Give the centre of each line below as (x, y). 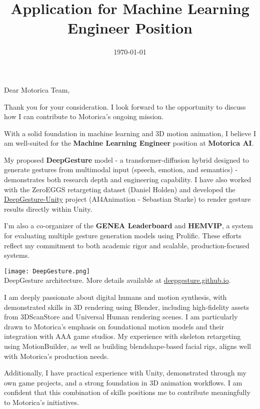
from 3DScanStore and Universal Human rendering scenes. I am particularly (121, 317)
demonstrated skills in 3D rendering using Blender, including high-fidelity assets (126, 307)
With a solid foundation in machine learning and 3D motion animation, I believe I (130, 133)
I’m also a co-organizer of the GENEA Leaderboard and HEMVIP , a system (128, 226)
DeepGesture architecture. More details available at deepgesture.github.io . (117, 280)
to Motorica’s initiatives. (41, 402)
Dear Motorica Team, (37, 89)
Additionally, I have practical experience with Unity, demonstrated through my (125, 373)
